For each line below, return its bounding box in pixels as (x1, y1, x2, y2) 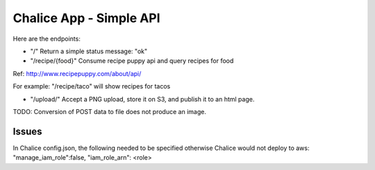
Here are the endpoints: (12, 35, 81, 43)
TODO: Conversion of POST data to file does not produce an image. (12, 107, 206, 115)
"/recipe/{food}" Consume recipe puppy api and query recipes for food (30, 57, 234, 65)
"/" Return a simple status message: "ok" (30, 47, 148, 55)
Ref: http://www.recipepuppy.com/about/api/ (12, 69, 142, 77)
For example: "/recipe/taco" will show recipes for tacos (12, 82, 171, 91)
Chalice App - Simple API (12, 10, 160, 26)
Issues (12, 125, 42, 138)
